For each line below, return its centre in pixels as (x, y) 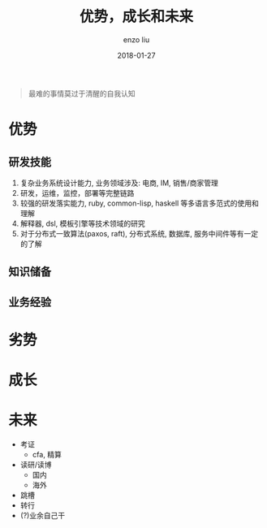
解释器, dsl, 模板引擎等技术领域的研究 (83, 223)
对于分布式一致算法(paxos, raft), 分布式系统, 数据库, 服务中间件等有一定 (139, 233)
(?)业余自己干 (43, 516)
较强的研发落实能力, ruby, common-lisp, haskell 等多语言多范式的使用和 (140, 203)
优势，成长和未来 (136, 17)
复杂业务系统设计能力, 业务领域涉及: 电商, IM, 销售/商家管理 (119, 183)
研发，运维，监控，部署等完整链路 (77, 193)
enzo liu (136, 39)
